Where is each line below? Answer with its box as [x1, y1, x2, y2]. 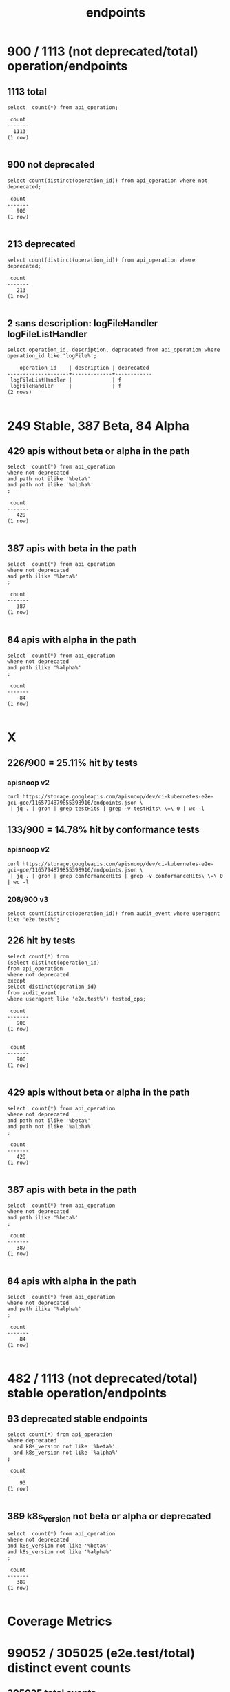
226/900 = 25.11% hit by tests [7, 757, 138, 769]
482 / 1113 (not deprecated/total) [7, 1371, 198, 1386]
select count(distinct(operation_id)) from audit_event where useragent [7, 909, 220, 917]
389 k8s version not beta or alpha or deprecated [7, 1510, 211, 1524]
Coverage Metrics [7, 1613, 112, 1629]
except [7, 977, 26, 984]
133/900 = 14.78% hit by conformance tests [7, 824, 200, 836]
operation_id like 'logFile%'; [7, 353, 97, 360]
